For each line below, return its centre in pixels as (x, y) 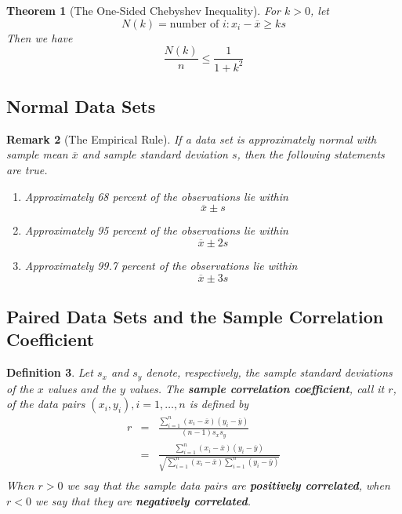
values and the (82, 388)
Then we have (40, 37)
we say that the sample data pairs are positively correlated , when (228, 485)
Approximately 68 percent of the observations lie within (156, 196)
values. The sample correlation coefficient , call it (257, 388)
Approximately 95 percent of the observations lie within (156, 230)
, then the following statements (311, 154)
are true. (27, 169)
